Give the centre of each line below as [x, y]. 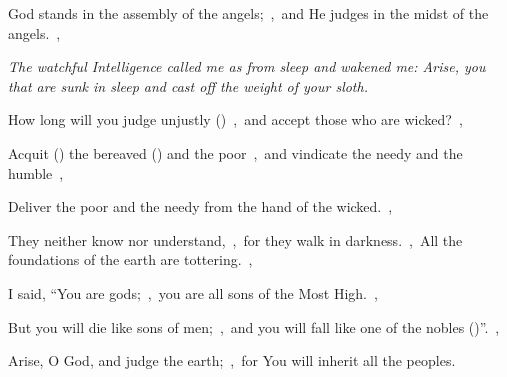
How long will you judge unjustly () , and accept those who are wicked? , [235, 119]
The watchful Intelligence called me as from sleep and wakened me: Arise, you [247, 66]
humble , [36, 172]
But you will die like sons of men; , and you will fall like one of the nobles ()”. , [254, 326]
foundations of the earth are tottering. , [130, 259]
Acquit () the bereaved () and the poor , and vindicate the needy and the [235, 152]
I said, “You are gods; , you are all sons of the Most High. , [193, 292]
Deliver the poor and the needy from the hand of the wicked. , [200, 206]
